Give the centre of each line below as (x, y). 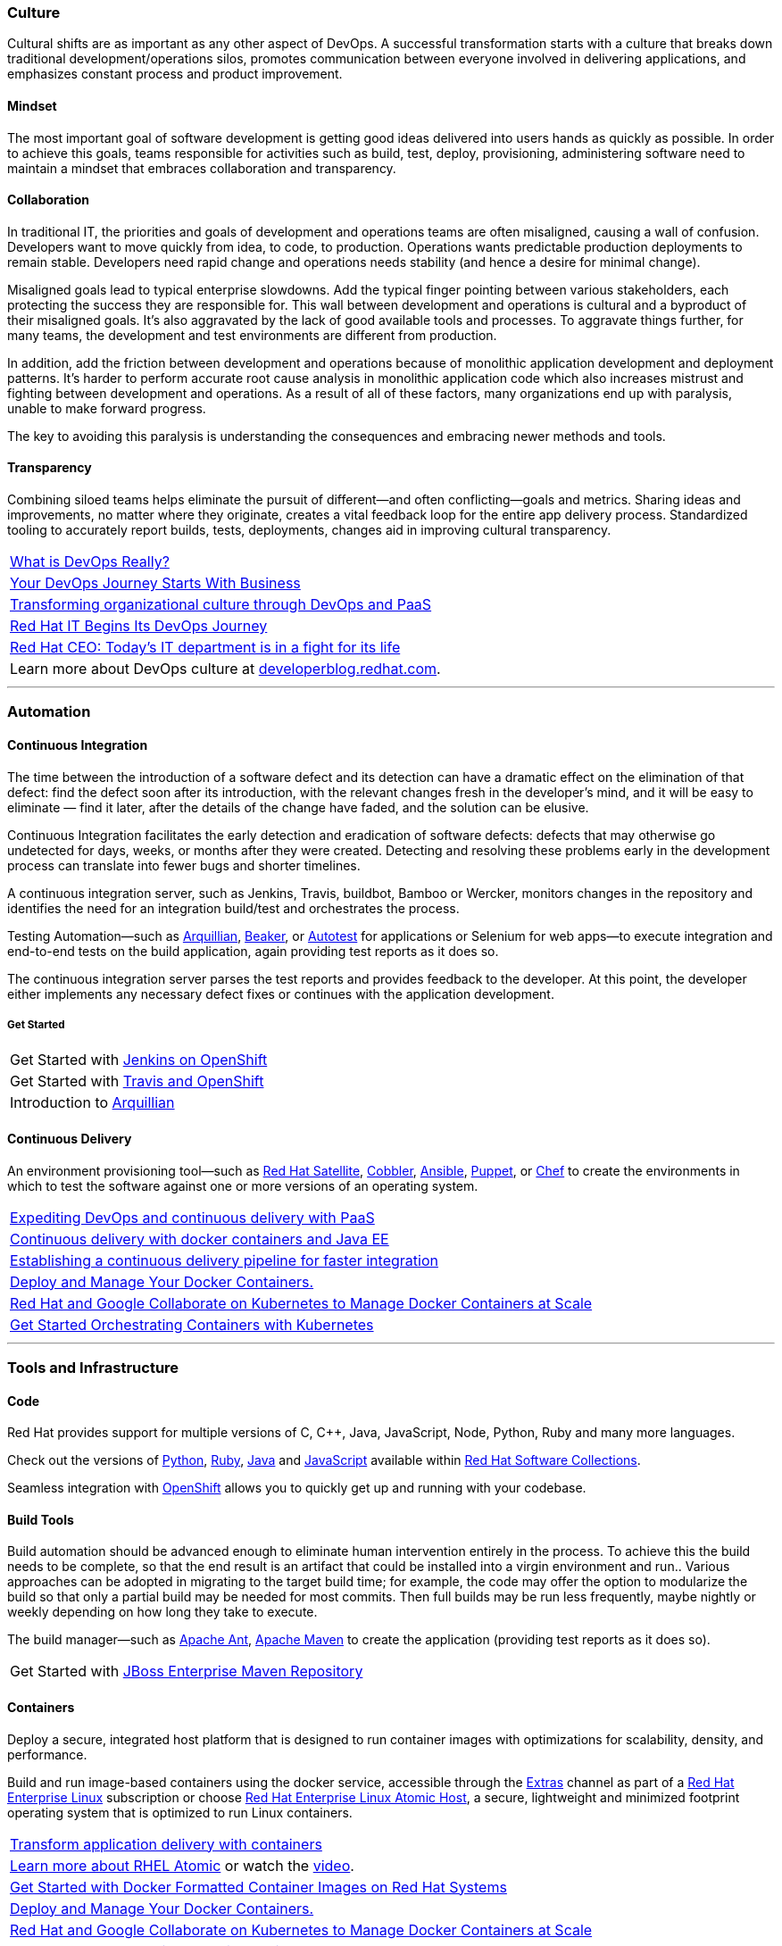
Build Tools (41, 1519)
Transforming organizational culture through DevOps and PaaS (221, 605)
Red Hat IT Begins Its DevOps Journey (139, 626)
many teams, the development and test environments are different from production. (252, 335)
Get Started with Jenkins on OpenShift (139, 1060)
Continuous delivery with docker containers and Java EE (200, 1239)
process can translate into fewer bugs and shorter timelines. (184, 865)
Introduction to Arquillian (92, 1103)
